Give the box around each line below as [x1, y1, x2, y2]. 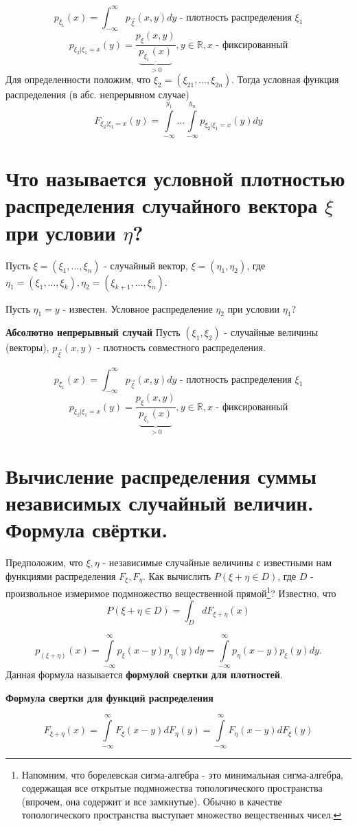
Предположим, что [5, 555, 83, 569]
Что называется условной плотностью [5, 164, 345, 192]
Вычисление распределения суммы [5, 461, 316, 489]
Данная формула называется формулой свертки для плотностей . [5, 667, 283, 682]
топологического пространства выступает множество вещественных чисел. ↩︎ [21, 807, 342, 822]
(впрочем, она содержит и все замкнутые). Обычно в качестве [21, 794, 282, 808]
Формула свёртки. [5, 515, 168, 543]
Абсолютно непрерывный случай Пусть [5, 325, 181, 339]
